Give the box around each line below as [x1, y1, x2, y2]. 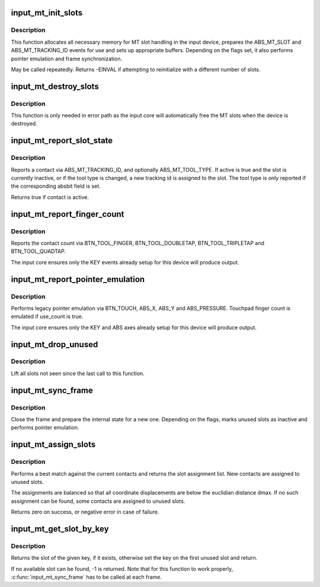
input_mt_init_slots [11, 8, 83, 18]
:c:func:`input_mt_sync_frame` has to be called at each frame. [11, 573, 162, 580]
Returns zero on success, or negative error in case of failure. [11, 508, 159, 515]
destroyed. [11, 120, 38, 127]
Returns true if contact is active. [11, 193, 89, 201]
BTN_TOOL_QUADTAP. [11, 248, 66, 255]
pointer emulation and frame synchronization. [11, 55, 123, 62]
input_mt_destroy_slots [11, 81, 99, 91]
